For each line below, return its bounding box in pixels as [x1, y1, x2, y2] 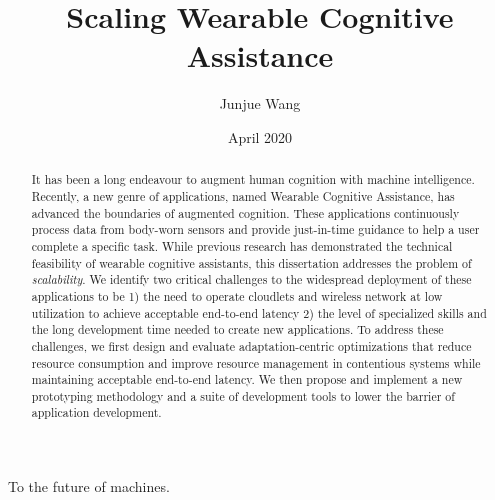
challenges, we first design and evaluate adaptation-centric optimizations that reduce [31, 337, 472, 354]
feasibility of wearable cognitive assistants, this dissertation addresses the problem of [31, 254, 472, 271]
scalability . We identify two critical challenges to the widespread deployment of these [31, 271, 472, 288]
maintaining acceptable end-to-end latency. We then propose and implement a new [31, 371, 463, 388]
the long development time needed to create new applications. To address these [31, 321, 444, 338]
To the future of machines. [8, 476, 170, 497]
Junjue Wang [219, 93, 301, 114]
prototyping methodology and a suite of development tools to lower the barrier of [31, 387, 455, 404]
